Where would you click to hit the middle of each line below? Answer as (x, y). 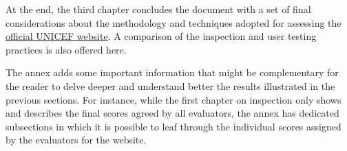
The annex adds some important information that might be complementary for (172, 72)
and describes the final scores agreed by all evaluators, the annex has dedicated (172, 113)
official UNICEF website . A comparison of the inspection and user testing (161, 36)
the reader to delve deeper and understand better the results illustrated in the (170, 85)
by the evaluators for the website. (76, 140)
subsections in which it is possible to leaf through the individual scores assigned (173, 126)
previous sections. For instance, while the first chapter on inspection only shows (173, 99)
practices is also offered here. (66, 49)
